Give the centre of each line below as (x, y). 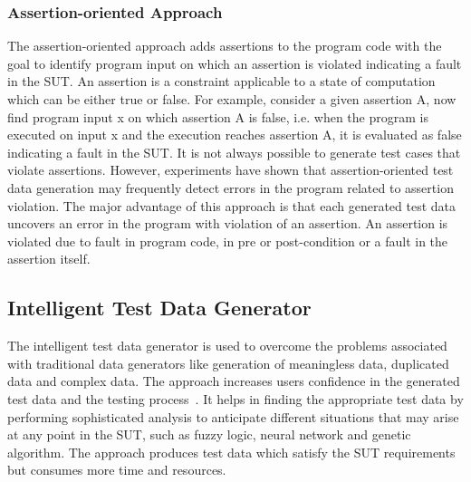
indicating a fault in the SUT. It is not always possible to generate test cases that (234, 152)
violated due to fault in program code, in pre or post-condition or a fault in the (228, 241)
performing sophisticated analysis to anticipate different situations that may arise (233, 416)
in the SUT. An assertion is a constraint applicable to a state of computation (221, 81)
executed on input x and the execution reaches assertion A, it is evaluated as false (235, 135)
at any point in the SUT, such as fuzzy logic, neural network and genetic (209, 434)
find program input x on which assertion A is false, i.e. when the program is (218, 116)
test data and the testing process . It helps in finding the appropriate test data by (235, 398)
